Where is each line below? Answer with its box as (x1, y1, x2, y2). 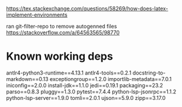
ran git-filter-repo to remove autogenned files (6, 23, 117, 30)
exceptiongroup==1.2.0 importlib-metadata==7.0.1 (49, 75, 172, 82)
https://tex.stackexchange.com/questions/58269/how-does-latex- (6, 5, 168, 12)
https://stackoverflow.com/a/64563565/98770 (6, 29, 120, 36)
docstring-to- (132, 69, 166, 76)
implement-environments (6, 11, 68, 18)
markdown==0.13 (6, 75, 49, 82)
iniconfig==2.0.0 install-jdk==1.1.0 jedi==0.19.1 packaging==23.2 (6, 82, 163, 89)
